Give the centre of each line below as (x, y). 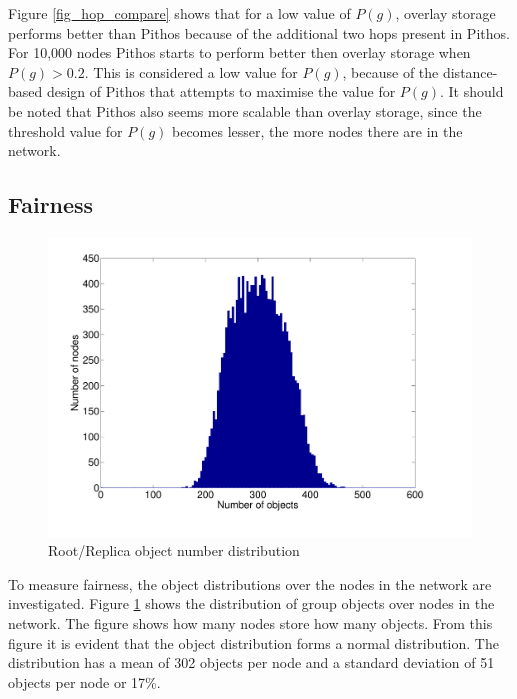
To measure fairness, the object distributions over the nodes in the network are (250, 583)
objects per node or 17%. (84, 681)
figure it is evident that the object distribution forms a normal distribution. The (253, 642)
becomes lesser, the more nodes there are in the (317, 130)
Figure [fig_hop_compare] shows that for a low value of (179, 13)
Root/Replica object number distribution (174, 550)
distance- (470, 71)
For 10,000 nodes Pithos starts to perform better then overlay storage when (239, 52)
